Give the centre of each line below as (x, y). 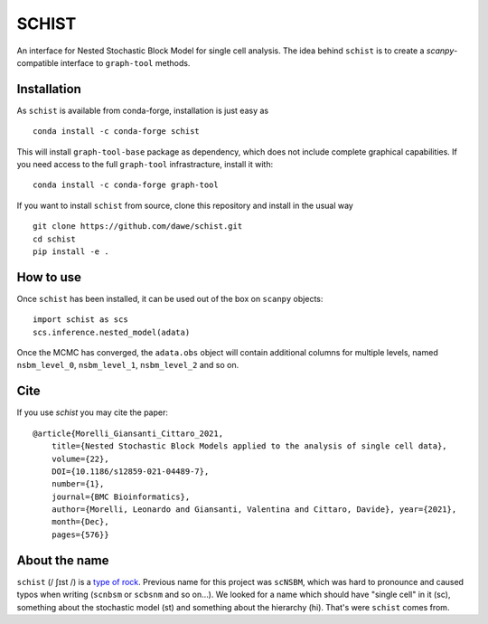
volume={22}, (80, 459)
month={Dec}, (80, 522)
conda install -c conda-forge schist (117, 132)
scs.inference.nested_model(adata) (112, 332)
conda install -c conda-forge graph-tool (126, 185)
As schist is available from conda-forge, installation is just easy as (143, 110)
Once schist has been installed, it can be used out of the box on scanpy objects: (170, 298)
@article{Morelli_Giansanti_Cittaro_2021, (128, 433)
